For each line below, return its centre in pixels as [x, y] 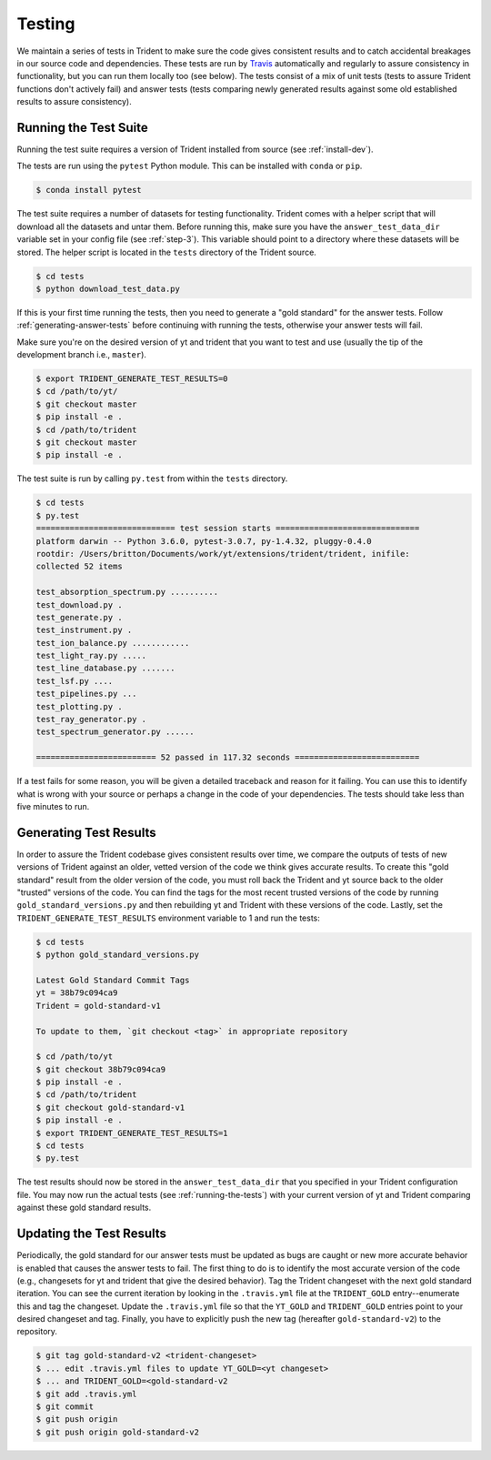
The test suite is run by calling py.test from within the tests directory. [152, 478]
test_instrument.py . [84, 630]
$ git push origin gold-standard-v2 [118, 1432]
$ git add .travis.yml [86, 1394]
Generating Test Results [86, 832]
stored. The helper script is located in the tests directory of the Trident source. [167, 252]
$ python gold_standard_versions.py [118, 955]
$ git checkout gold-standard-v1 [110, 1107]
